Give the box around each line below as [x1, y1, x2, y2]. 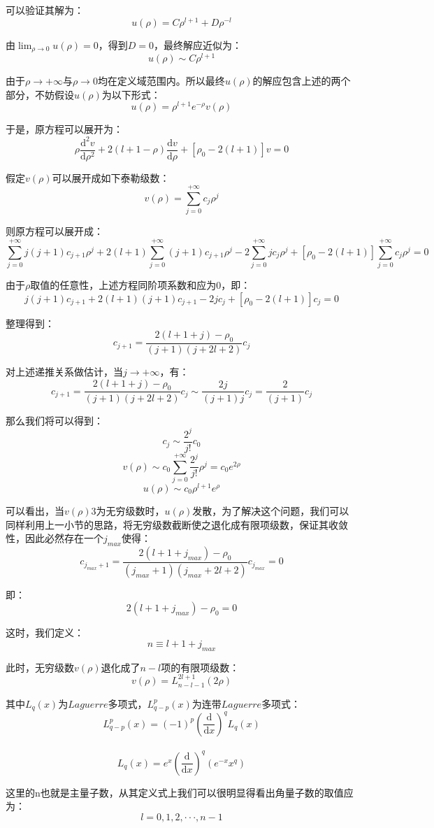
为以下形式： [101, 87, 161, 101]
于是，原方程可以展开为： [6, 122, 123, 136]
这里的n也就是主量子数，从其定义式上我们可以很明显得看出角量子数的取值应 [6, 785, 354, 799]
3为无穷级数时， [91, 504, 165, 518]
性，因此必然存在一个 [6, 531, 103, 545]
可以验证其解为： [6, 3, 84, 17]
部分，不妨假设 [6, 87, 74, 101]
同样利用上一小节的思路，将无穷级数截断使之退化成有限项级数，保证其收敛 [6, 517, 348, 531]
